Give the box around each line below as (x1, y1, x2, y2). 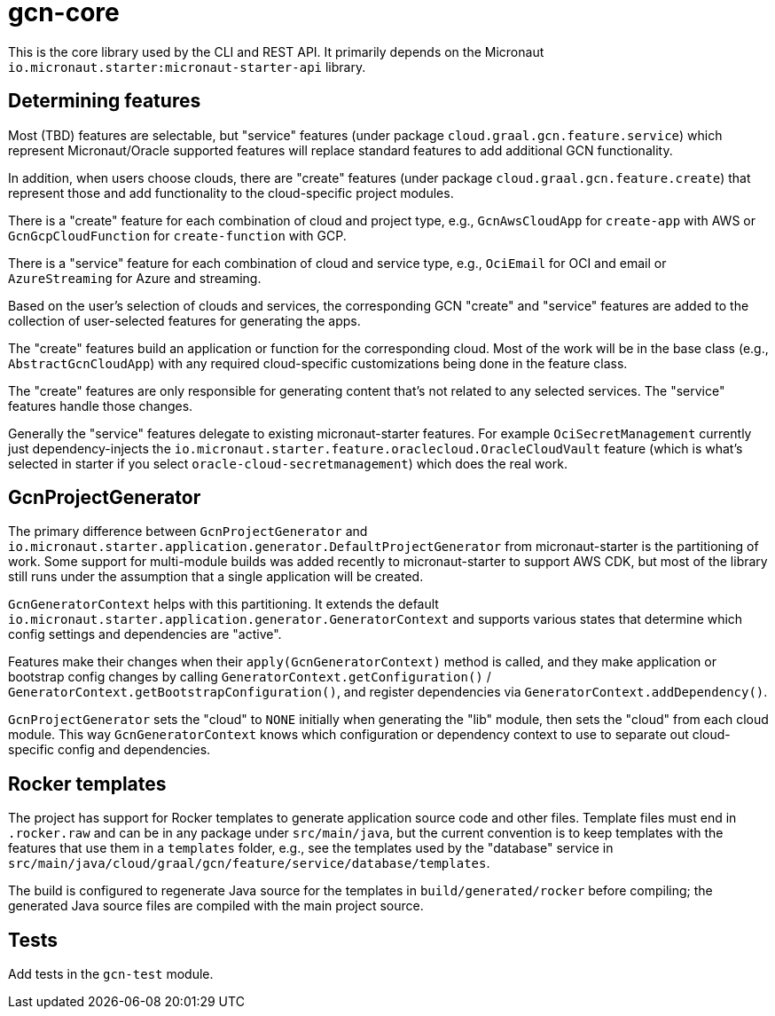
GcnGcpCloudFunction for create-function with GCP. (8, 227, 347, 243)
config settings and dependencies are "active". (8, 626, 282, 642)
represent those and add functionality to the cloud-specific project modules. (8, 185, 454, 201)
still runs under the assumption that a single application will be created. (8, 569, 424, 585)
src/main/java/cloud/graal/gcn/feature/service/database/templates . (8, 855, 490, 871)
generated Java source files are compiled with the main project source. (8, 898, 424, 914)
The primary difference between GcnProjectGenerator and (8, 524, 368, 540)
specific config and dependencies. (8, 742, 211, 758)
